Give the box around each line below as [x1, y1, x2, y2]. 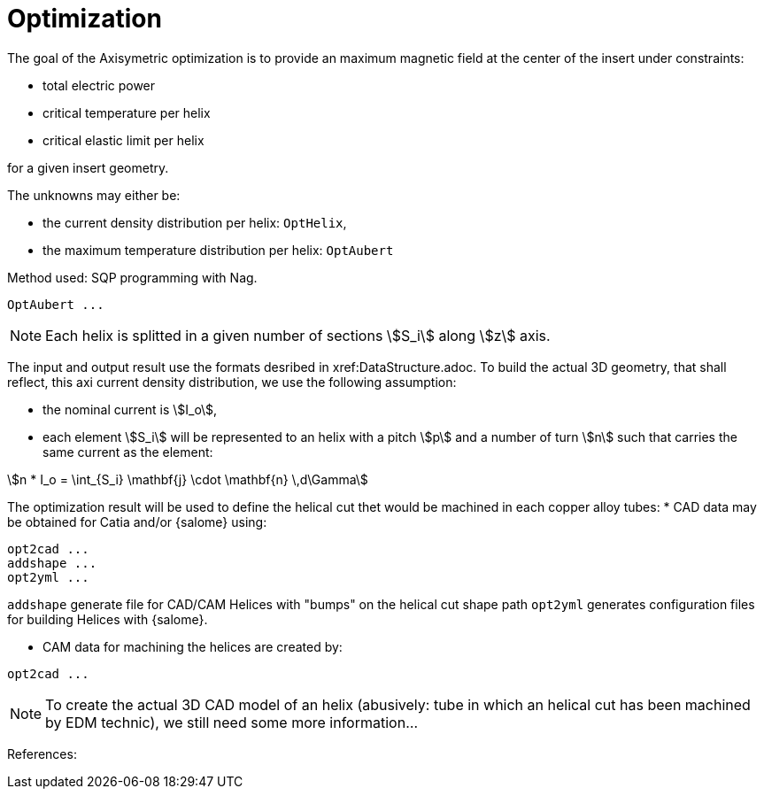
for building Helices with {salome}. [7, 611, 208, 627]
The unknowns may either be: [7, 187, 181, 203]
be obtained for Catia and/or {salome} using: [7, 514, 267, 529]
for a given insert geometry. [7, 159, 169, 175]
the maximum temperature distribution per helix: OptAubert [42, 242, 394, 258]
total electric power [42, 77, 156, 93]
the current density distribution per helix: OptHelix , [42, 214, 347, 230]
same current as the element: [42, 444, 213, 460]
